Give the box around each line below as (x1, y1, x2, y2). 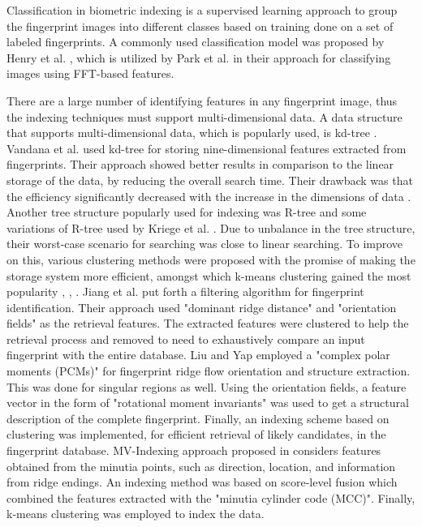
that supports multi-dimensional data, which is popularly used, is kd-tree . (6, 124, 377, 141)
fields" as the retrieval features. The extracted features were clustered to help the (6, 315, 409, 332)
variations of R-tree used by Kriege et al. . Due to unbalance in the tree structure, (6, 219, 416, 236)
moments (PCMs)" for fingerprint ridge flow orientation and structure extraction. (6, 362, 411, 379)
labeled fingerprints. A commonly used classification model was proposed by (6, 33, 385, 50)
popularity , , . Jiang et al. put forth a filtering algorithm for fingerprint (6, 283, 364, 300)
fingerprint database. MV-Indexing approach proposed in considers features (6, 442, 381, 459)
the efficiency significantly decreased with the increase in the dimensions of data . (6, 187, 411, 204)
